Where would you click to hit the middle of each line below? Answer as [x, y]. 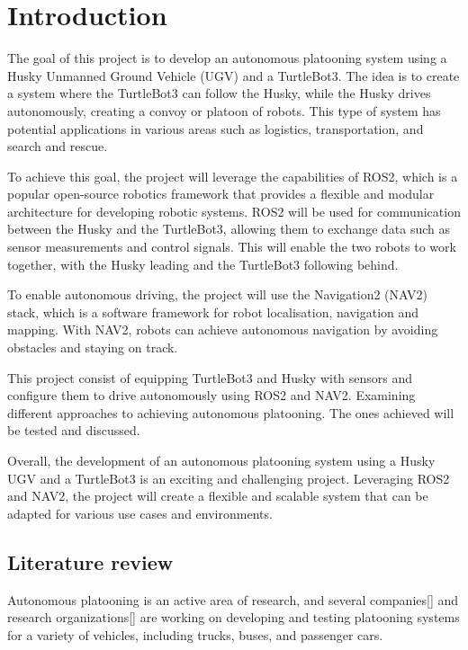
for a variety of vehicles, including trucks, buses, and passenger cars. [195, 634]
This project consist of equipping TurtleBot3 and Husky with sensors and [210, 377]
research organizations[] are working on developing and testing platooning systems [234, 617]
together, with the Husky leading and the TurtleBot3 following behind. [203, 264]
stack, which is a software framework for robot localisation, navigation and [213, 312]
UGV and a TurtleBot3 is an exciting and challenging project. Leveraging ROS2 [229, 478]
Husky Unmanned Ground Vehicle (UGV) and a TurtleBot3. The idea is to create [234, 75]
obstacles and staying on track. [93, 347]
